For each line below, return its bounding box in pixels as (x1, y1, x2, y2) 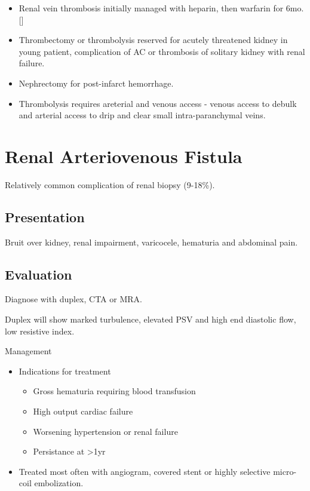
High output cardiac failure (33, 405, 133, 418)
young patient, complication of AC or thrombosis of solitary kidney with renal (19, 45, 305, 57)
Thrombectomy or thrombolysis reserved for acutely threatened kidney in (19, 33, 288, 46)
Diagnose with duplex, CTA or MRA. (5, 293, 142, 305)
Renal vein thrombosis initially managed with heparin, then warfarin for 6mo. (19, 2, 304, 14)
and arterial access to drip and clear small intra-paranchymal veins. (19, 109, 266, 121)
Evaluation (5, 265, 72, 283)
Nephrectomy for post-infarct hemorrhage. (19, 76, 174, 89)
